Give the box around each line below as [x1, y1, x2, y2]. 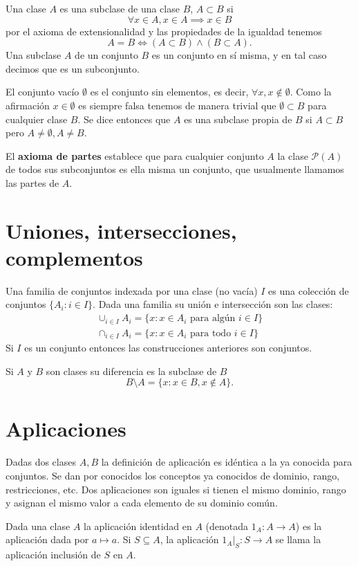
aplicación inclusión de [6, 547, 101, 562]
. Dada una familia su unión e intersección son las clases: [93, 297, 333, 311]
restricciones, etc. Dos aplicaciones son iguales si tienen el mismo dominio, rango [6, 482, 346, 496]
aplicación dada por [6, 532, 89, 547]
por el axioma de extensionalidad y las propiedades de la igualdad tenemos [6, 24, 322, 38]
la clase [277, 148, 308, 163]
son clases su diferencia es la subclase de [46, 363, 217, 378]
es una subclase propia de [184, 111, 292, 126]
